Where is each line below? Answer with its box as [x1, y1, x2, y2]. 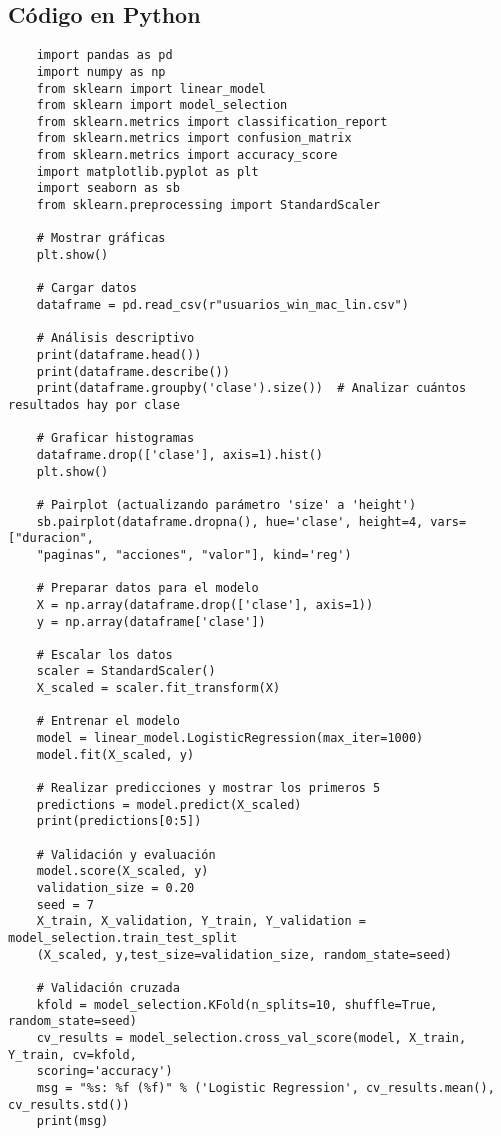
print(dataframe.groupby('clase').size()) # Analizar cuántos [36, 381, 467, 396]
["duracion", [8, 531, 94, 546]
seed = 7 [36, 897, 94, 912]
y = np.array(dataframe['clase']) [36, 614, 266, 629]
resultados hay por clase [8, 397, 180, 412]
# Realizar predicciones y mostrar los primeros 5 [36, 781, 381, 796]
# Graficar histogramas [36, 431, 195, 446]
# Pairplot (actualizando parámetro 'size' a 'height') [36, 497, 417, 512]
